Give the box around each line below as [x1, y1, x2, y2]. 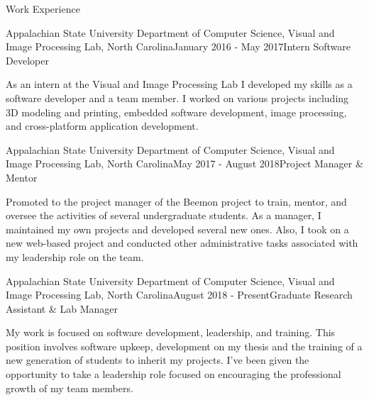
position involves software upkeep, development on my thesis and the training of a [6, 338, 363, 353]
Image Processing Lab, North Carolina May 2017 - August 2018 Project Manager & [6, 156, 363, 171]
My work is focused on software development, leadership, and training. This [6, 325, 336, 340]
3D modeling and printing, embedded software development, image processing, [6, 104, 347, 119]
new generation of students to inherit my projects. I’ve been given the [6, 352, 309, 367]
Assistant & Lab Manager [6, 301, 118, 316]
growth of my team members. [6, 380, 133, 395]
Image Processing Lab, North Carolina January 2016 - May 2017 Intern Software [6, 39, 351, 54]
